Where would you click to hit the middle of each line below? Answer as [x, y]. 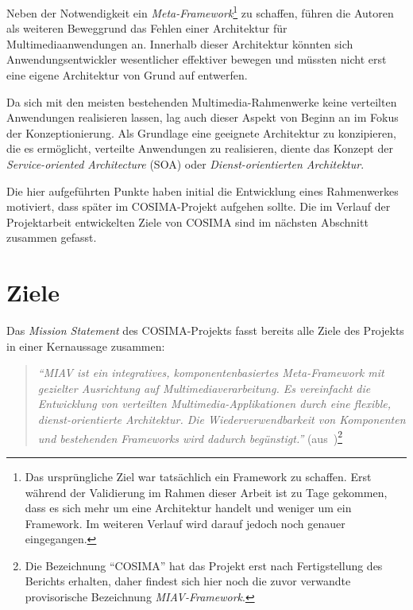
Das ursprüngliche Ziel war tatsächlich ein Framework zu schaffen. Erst [198, 476]
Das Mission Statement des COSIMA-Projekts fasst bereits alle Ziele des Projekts [205, 330]
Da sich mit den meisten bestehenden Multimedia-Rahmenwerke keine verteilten [202, 101]
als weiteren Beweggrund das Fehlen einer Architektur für [147, 28]
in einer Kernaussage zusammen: [86, 346]
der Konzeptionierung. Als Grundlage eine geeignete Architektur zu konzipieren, [201, 132]
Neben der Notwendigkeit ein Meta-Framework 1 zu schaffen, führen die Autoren [200, 12]
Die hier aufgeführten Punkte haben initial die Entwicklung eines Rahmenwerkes [203, 190]
